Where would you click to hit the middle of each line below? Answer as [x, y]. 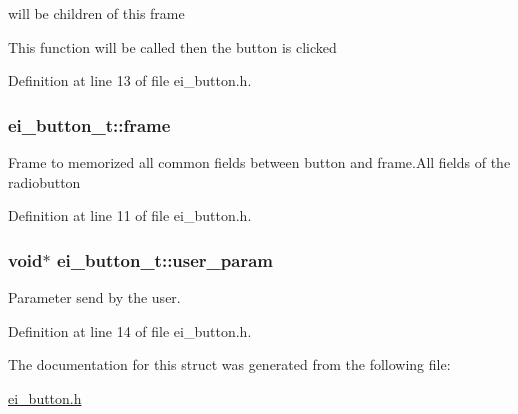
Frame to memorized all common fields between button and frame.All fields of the [259, 162]
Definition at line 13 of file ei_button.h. [130, 80]
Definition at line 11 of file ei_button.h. [130, 215]
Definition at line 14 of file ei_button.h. [130, 330]
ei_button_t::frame [89, 124]
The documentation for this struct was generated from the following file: [229, 364]
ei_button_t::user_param [165, 259]
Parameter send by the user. [94, 297]
